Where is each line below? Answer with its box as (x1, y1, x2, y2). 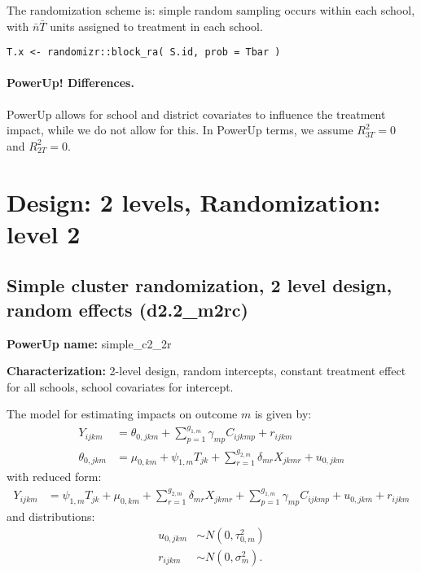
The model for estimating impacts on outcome (7, 405, 238, 422)
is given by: (254, 405, 312, 422)
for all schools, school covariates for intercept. (7, 378, 234, 395)
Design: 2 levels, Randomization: (7, 185, 381, 218)
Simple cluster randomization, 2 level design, (7, 273, 392, 298)
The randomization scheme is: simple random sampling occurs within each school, (7, 2, 415, 18)
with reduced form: (7, 468, 102, 485)
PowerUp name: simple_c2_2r (7, 335, 172, 352)
